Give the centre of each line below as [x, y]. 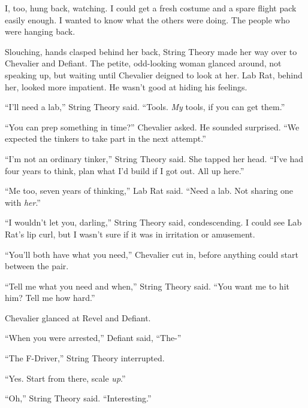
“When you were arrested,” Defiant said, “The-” [93, 338]
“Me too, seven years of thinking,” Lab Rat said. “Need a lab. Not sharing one [149, 191]
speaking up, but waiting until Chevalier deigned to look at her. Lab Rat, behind [154, 74]
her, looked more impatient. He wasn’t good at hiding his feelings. [126, 86]
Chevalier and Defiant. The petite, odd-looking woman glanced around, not [143, 63]
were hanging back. [40, 31]
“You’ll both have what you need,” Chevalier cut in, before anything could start [152, 254]
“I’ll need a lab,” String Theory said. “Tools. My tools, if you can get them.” [145, 107]
